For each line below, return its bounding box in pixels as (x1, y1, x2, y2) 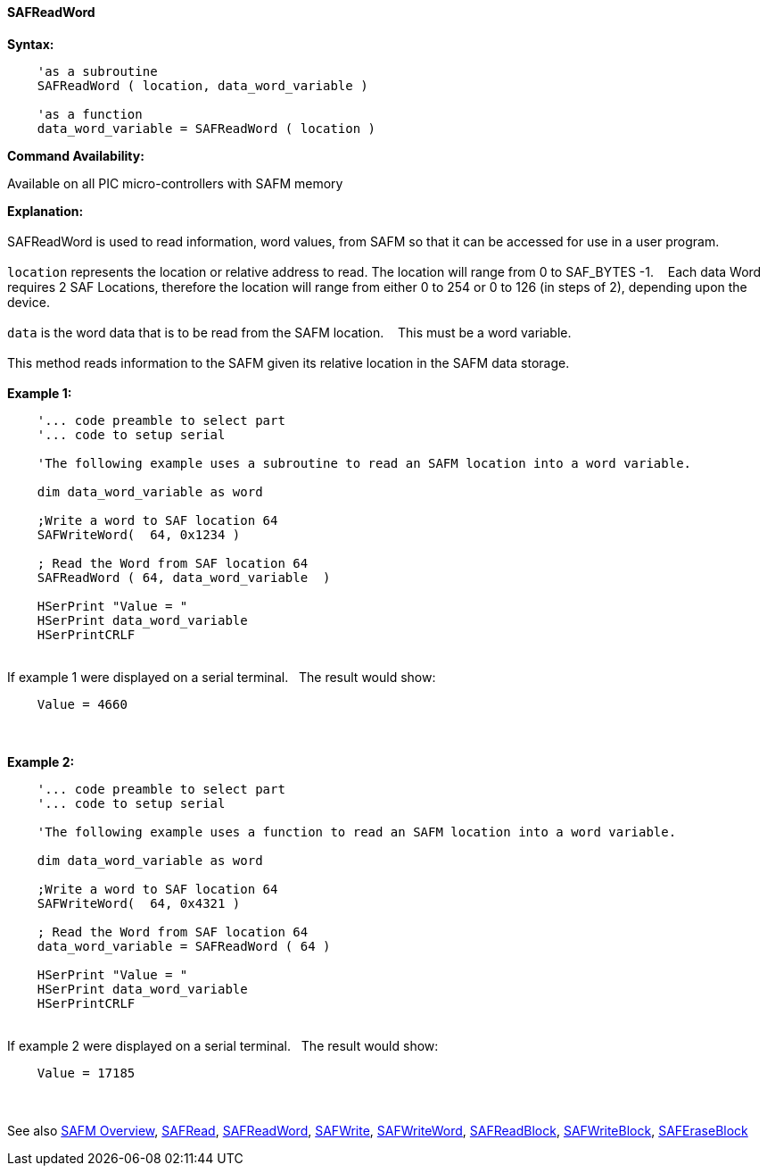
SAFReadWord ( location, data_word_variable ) (37, 78, 368, 93)
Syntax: (7, 36, 54, 52)
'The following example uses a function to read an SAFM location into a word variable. (37, 824, 677, 839)
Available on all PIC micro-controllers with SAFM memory (7, 175, 343, 191)
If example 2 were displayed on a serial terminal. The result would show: (7, 1037, 439, 1053)
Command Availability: (7, 147, 144, 163)
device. (7, 294, 50, 310)
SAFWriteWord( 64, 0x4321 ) (37, 895, 241, 911)
